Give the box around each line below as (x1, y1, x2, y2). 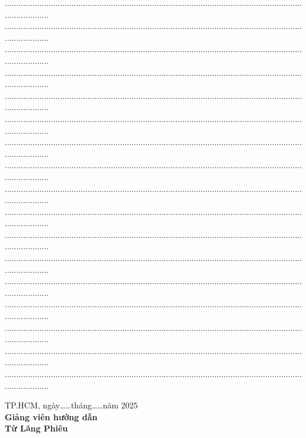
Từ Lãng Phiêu (5, 422, 68, 434)
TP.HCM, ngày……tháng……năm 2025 (5, 399, 138, 411)
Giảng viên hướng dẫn (5, 410, 98, 423)
